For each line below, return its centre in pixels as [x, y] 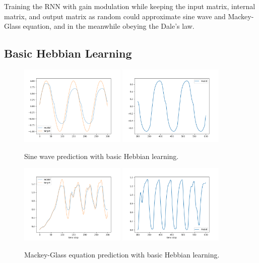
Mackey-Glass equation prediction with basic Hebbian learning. [122, 254]
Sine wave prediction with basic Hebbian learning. [102, 156]
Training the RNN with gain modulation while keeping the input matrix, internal [130, 6]
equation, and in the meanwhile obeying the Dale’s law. [109, 26]
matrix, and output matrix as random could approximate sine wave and [115, 16]
